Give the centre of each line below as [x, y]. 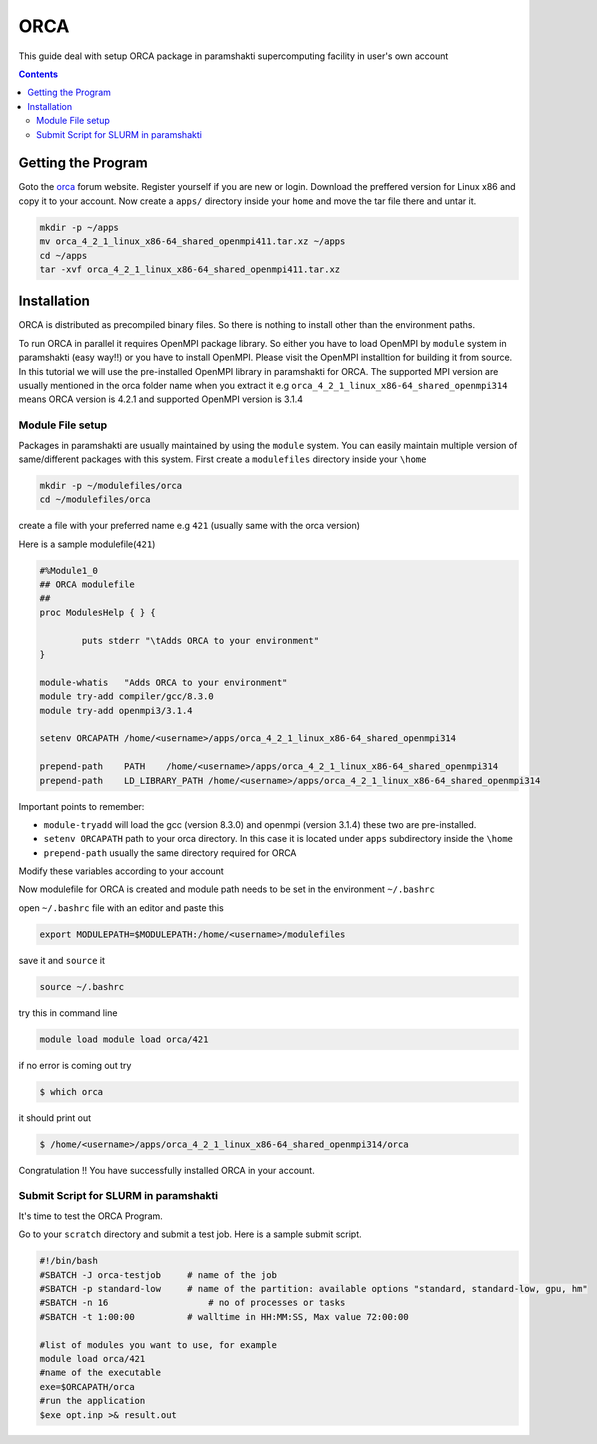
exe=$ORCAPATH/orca [87, 1386]
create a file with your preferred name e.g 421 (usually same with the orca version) [189, 526]
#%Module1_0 [69, 570]
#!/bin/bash [69, 1261]
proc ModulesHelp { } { [98, 612]
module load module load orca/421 [124, 1039]
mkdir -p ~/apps [79, 227]
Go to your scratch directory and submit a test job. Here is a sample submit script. [190, 1234]
